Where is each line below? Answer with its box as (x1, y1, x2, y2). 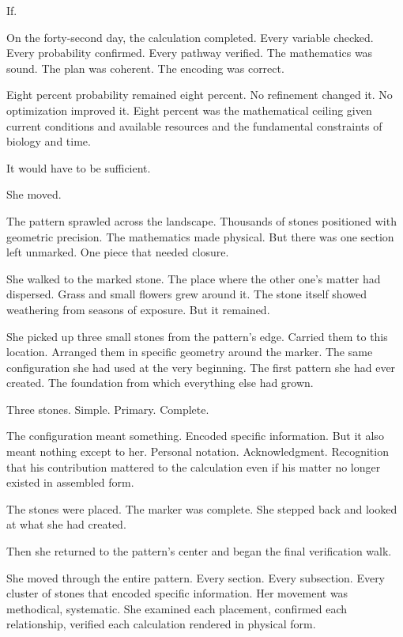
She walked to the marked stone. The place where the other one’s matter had (6, 270, 381, 286)
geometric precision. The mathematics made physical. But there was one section (6, 228, 394, 245)
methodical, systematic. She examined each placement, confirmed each (6, 600, 348, 616)
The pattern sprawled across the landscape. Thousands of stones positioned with (6, 212, 397, 229)
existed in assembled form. (6, 474, 134, 491)
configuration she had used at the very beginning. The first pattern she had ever (6, 358, 396, 375)
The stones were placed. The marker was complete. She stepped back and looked (6, 500, 397, 517)
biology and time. (6, 133, 91, 150)
